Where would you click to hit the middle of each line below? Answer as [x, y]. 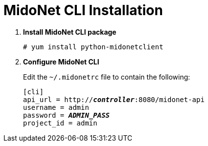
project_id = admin [60, 123]
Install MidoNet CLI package [70, 32]
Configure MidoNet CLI [61, 62]
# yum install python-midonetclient [93, 47]
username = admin [56, 107]
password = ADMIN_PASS [67, 115]
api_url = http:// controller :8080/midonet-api [114, 99]
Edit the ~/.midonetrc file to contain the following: [107, 77]
